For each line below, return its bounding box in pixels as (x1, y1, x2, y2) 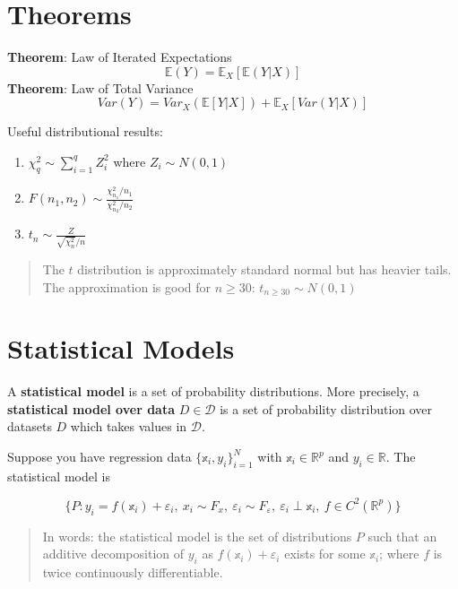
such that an (367, 526, 437, 545)
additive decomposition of (42, 544, 185, 563)
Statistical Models (7, 330, 235, 367)
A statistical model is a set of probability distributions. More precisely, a (7, 382, 419, 401)
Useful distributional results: (7, 122, 163, 141)
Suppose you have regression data (7, 447, 192, 466)
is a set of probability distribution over (220, 399, 433, 418)
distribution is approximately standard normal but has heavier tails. (77, 259, 452, 278)
